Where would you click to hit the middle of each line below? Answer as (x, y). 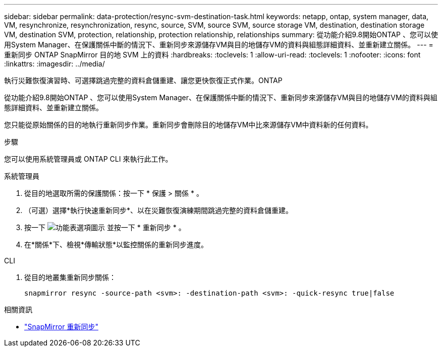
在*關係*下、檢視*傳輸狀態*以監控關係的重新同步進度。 (116, 244)
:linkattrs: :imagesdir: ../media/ (54, 64)
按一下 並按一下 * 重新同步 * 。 (105, 227)
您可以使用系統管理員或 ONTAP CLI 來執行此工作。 (88, 159)
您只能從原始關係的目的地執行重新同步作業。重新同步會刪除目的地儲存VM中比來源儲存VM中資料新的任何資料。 (188, 125)
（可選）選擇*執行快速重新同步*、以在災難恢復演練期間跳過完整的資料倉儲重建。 (159, 210)
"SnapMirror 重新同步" (61, 327)
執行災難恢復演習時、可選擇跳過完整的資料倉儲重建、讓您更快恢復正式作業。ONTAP (143, 80)
